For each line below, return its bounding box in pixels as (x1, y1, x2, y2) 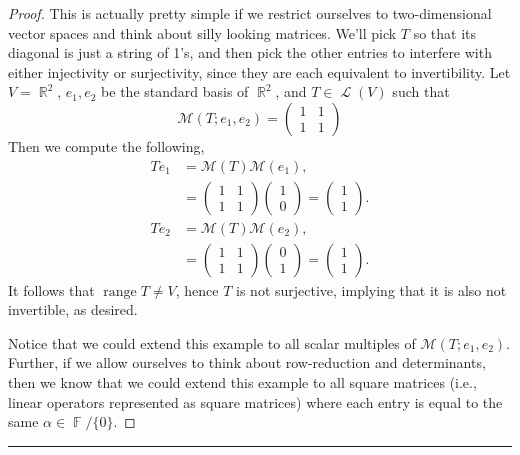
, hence (175, 279, 219, 300)
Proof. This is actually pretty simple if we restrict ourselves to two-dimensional (8, 3, 492, 23)
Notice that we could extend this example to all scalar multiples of (8, 332, 416, 353)
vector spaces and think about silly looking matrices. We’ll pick (8, 22, 397, 43)
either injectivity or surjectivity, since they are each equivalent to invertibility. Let (8, 61, 511, 82)
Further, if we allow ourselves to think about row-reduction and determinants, (8, 352, 486, 373)
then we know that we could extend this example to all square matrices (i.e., (8, 372, 477, 393)
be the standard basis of (101, 81, 249, 102)
